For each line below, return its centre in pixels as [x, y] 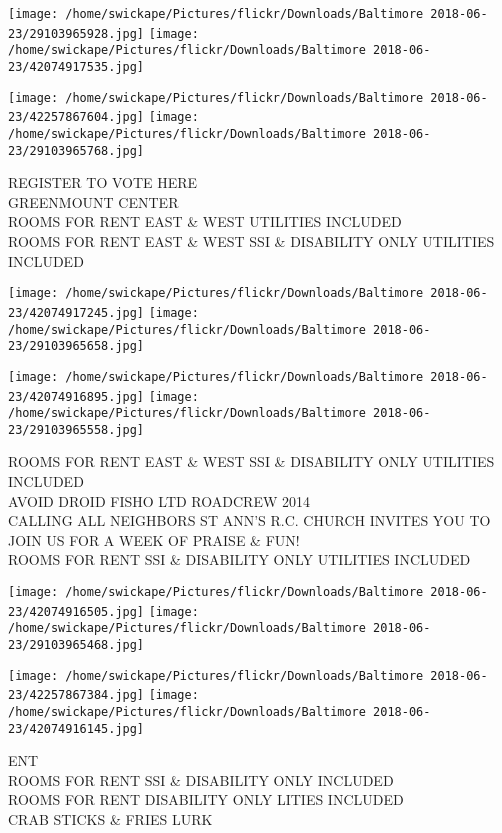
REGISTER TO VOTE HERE [103, 182]
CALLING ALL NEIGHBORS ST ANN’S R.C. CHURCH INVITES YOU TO [249, 520]
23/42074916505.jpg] [76, 611]
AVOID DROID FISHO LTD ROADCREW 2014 [159, 500]
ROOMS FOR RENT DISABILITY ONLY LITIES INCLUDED [206, 799]
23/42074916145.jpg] [76, 728]
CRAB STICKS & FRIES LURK [110, 819]
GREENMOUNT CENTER [93, 201]
